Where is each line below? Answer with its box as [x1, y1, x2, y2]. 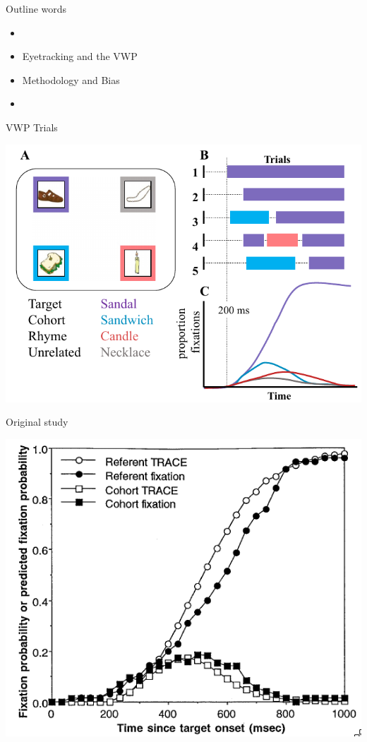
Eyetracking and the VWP [22, 49, 138, 64]
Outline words [6, 1, 67, 16]
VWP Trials [6, 119, 58, 134]
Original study [6, 414, 68, 429]
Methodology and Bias [22, 72, 120, 87]
